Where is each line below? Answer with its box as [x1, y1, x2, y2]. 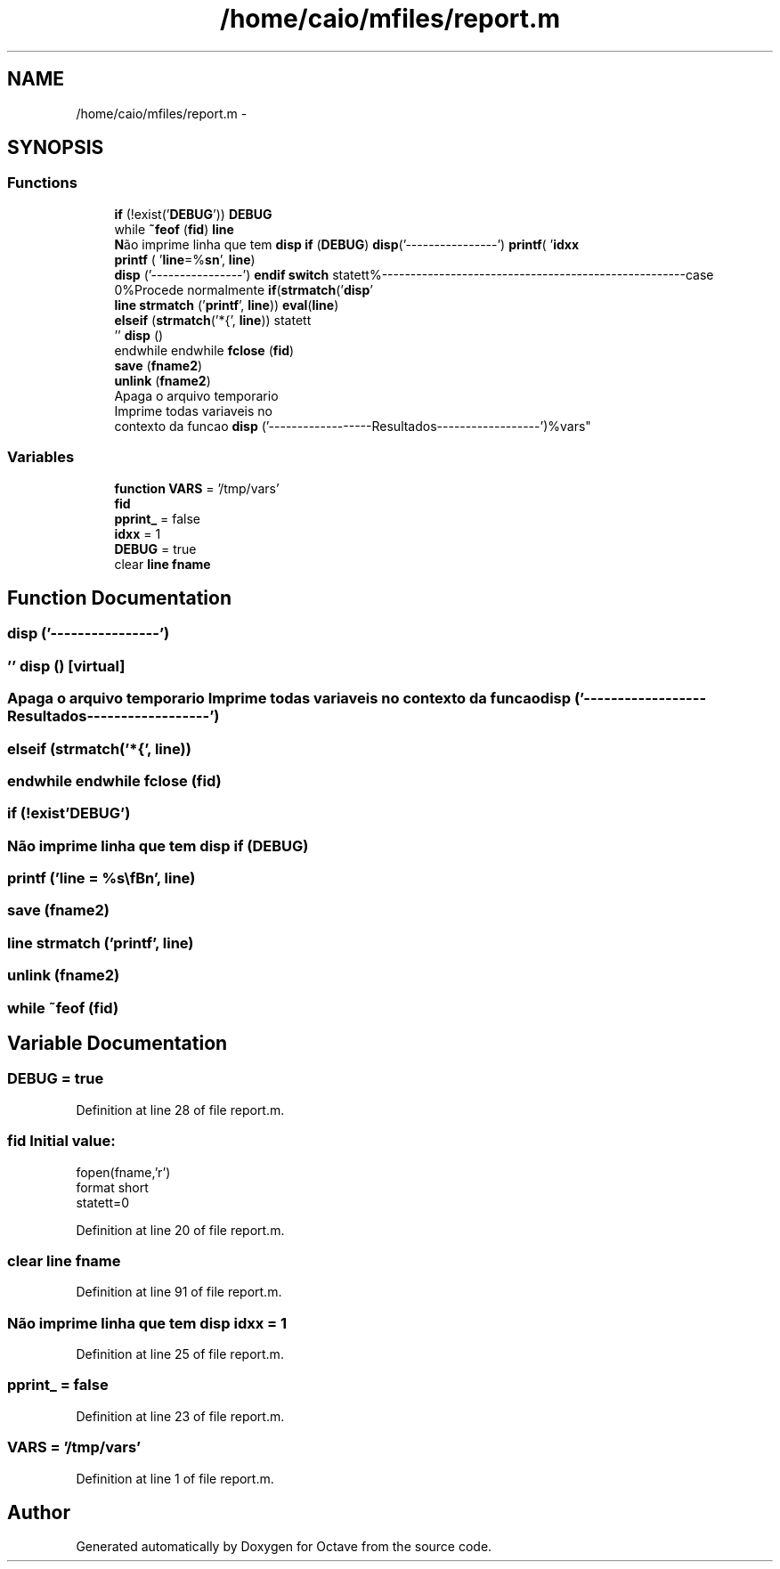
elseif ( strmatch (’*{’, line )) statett [114, 312, 312, 328]
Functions [7, 174, 77, 192]
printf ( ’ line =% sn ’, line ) [114, 251, 256, 267]
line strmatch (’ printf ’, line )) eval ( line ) [114, 297, 339, 313]
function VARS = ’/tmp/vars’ [114, 480, 280, 496]
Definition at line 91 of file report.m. [76, 1284, 282, 1300]
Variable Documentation [7, 1031, 228, 1054]
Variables [7, 448, 75, 467]
